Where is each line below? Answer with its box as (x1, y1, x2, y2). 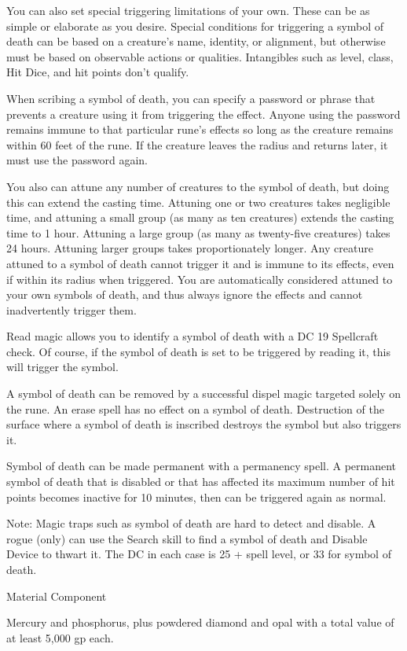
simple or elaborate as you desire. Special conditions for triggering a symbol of (6, 17, 384, 34)
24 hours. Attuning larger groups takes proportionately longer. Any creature (6, 240, 373, 256)
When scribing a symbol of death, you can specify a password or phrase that (6, 90, 376, 106)
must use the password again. (6, 152, 148, 168)
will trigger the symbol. (6, 359, 119, 375)
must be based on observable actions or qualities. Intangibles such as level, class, (6, 48, 394, 64)
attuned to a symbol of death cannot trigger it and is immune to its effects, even (6, 255, 394, 271)
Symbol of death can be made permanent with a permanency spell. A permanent (6, 458, 397, 474)
